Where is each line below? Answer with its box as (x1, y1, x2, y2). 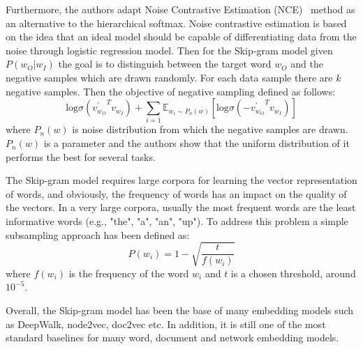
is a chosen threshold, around (230, 265, 356, 280)
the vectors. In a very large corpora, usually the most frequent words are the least (6, 200, 356, 215)
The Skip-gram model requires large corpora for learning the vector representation (6, 173, 357, 187)
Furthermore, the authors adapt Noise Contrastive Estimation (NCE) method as (6, 2, 355, 16)
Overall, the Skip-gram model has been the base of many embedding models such (6, 302, 354, 317)
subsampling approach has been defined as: (6, 227, 190, 242)
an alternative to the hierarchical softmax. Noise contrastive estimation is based (6, 15, 347, 30)
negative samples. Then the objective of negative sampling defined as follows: (6, 84, 336, 98)
